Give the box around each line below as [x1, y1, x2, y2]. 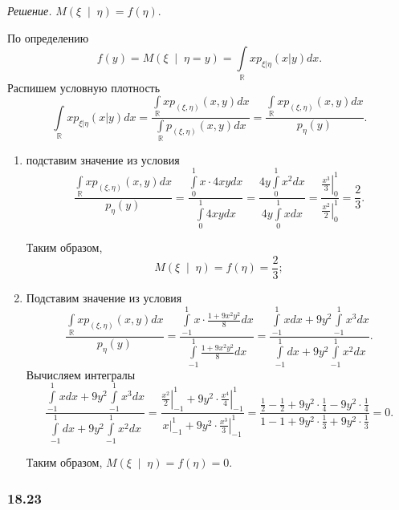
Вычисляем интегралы [26, 366, 136, 382]
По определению [7, 29, 89, 46]
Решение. [7, 2, 52, 18]
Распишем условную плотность [7, 79, 161, 95]
